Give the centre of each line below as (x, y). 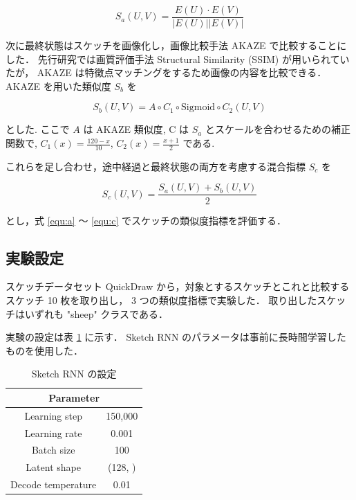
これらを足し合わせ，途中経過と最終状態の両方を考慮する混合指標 (156, 166)
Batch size (53, 450)
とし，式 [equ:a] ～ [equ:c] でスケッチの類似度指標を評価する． (146, 220)
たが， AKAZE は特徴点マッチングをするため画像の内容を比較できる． (166, 72)
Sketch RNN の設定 (74, 374)
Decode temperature (54, 484)
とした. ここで (38, 129)
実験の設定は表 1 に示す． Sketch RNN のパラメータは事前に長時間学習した (176, 337)
